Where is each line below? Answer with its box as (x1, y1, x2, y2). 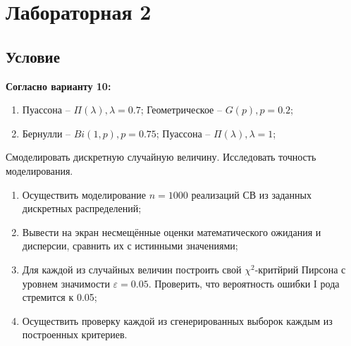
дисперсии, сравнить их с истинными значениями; (22, 238, 238, 253)
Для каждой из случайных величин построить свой (22, 261, 242, 276)
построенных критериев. (22, 327, 128, 342)
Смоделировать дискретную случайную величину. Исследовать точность (6, 149, 316, 164)
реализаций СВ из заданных (191, 187, 312, 202)
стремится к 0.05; (22, 290, 97, 304)
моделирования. (6, 163, 73, 178)
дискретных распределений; (22, 201, 142, 216)
